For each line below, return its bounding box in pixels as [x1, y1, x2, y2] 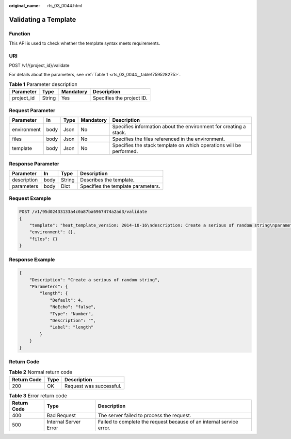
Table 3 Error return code [9, 392, 67, 399]
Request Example [9, 195, 51, 202]
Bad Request [47, 412, 76, 419]
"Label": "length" [49, 325, 94, 330]
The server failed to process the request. [97, 412, 192, 419]
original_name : [9, 3, 40, 8]
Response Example [9, 256, 55, 263]
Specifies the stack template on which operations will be [112, 142, 241, 149]
